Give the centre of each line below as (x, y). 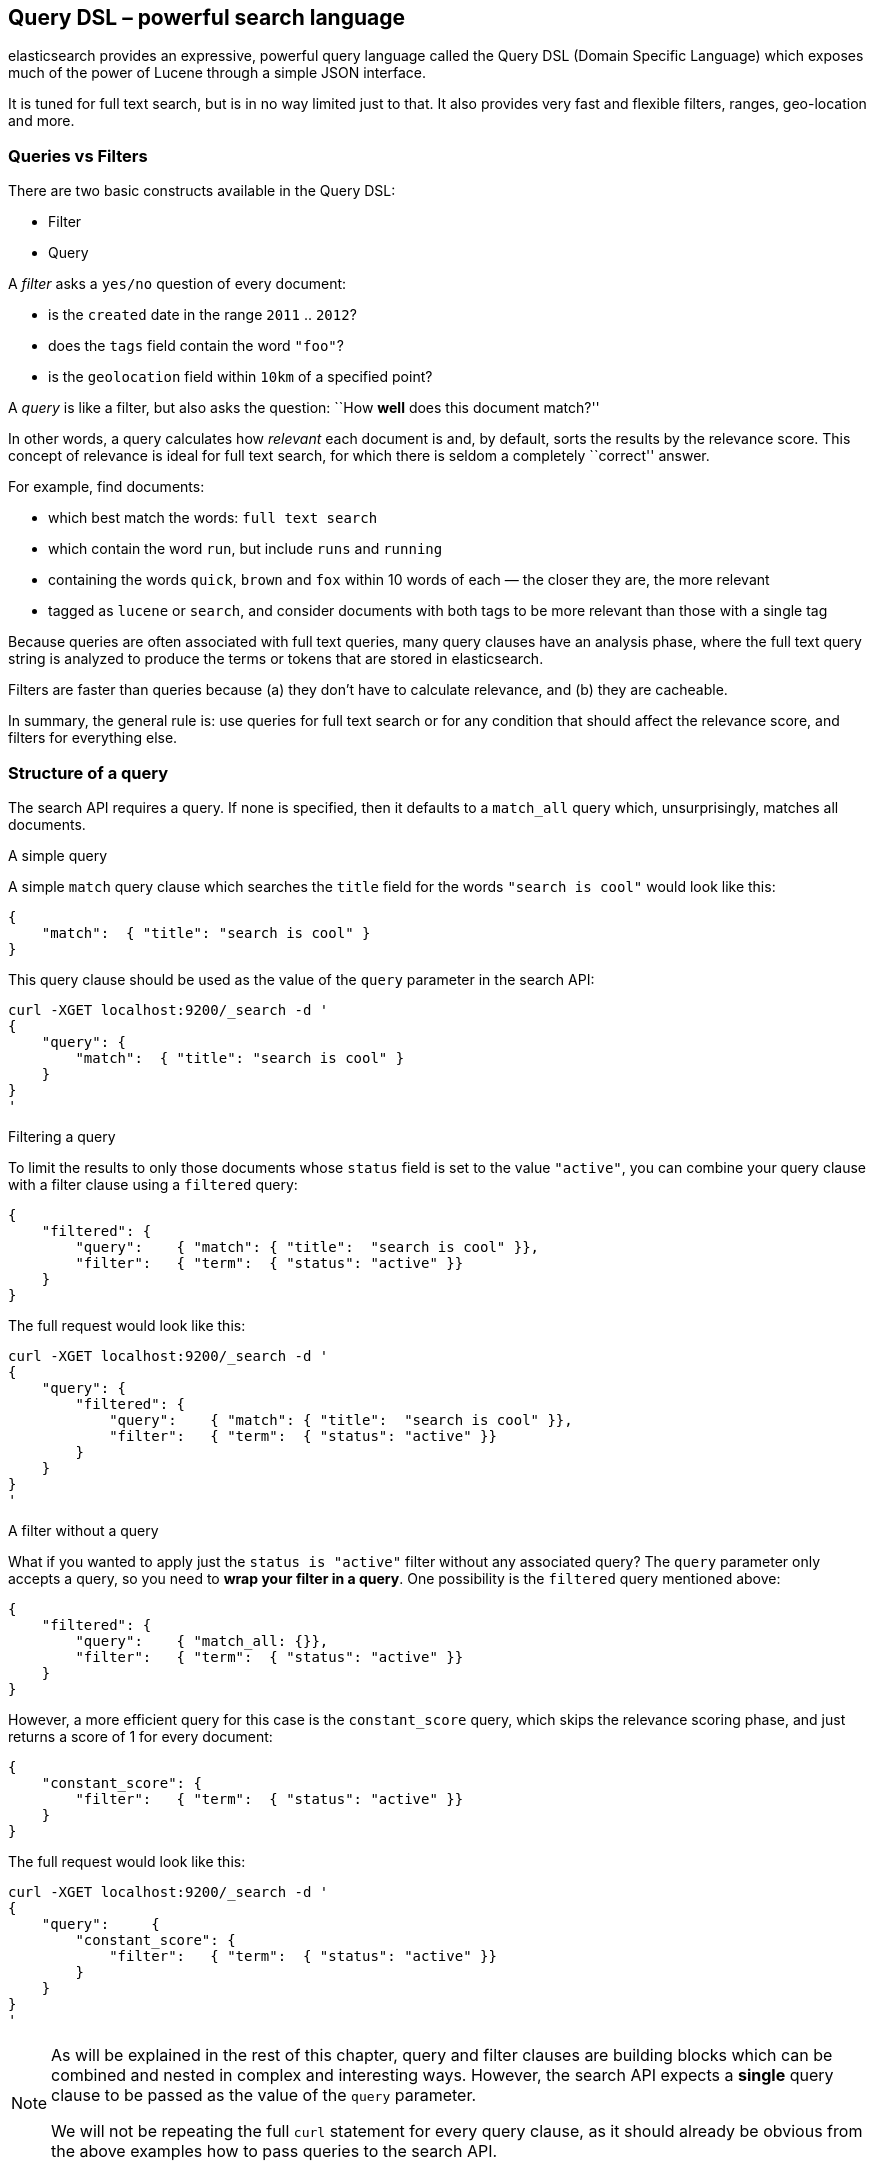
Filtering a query (62, 1136)
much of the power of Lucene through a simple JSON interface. (217, 73)
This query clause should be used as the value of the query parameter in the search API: (301, 979)
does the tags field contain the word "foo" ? (196, 346)
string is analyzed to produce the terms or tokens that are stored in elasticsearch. (276, 659)
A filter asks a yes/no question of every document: (177, 284)
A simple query (58, 855)
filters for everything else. (93, 738)
